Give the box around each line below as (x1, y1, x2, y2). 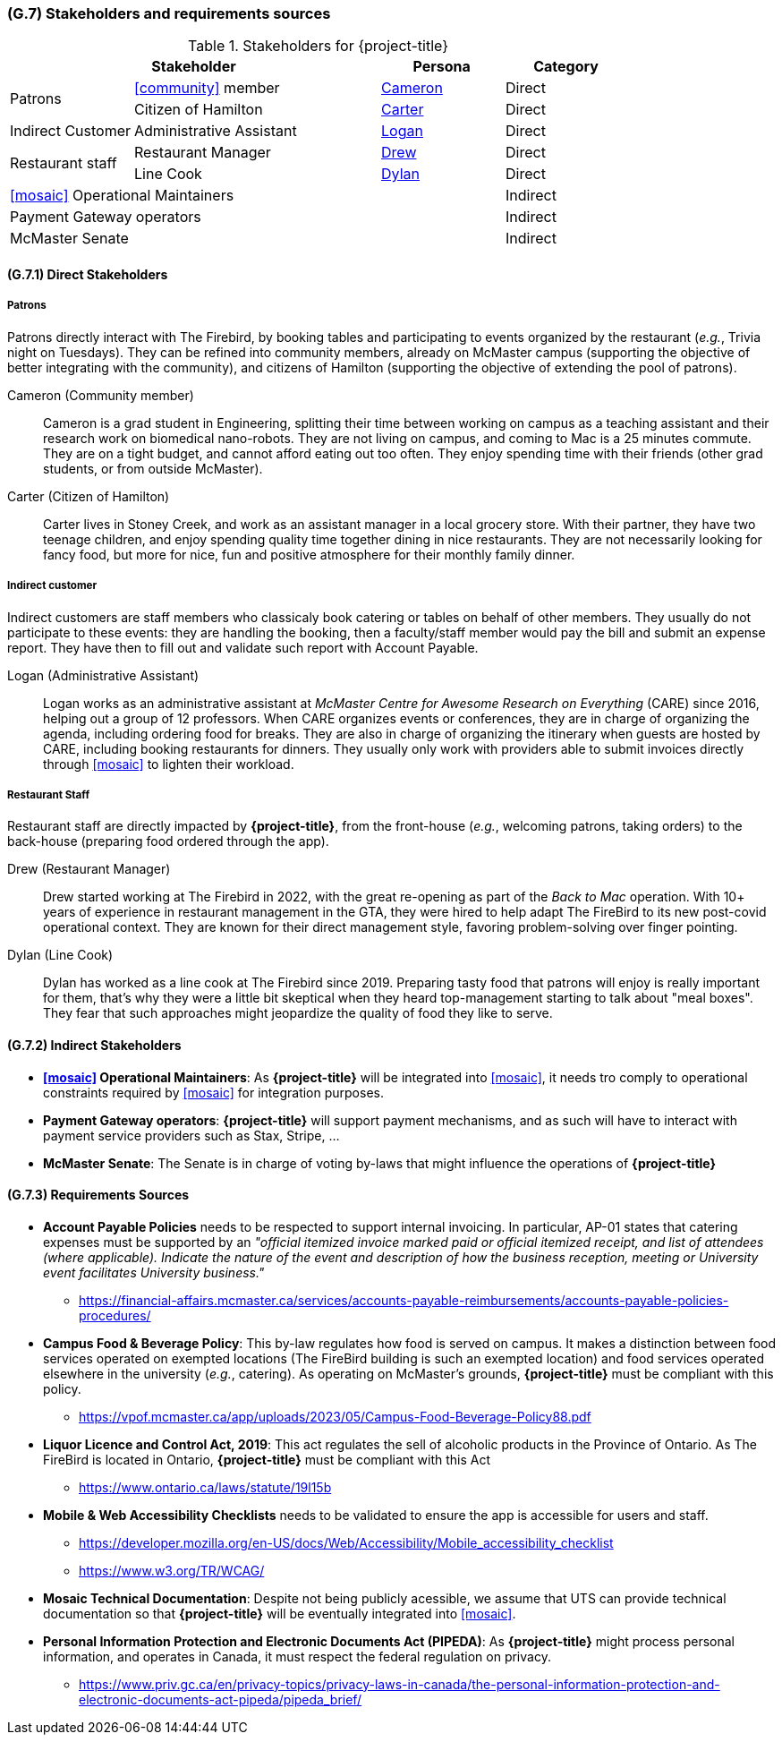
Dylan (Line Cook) (7, 947, 114, 963)
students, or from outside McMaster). (43, 460, 263, 476)
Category (533, 57, 599, 76)
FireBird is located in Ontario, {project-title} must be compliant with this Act (43, 1451, 491, 1467)
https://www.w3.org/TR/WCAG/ (79, 1562, 265, 1578)
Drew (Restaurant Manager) (7, 861, 171, 877)
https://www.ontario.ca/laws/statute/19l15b (79, 1479, 332, 1495)
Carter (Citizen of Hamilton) (7, 488, 170, 504)
